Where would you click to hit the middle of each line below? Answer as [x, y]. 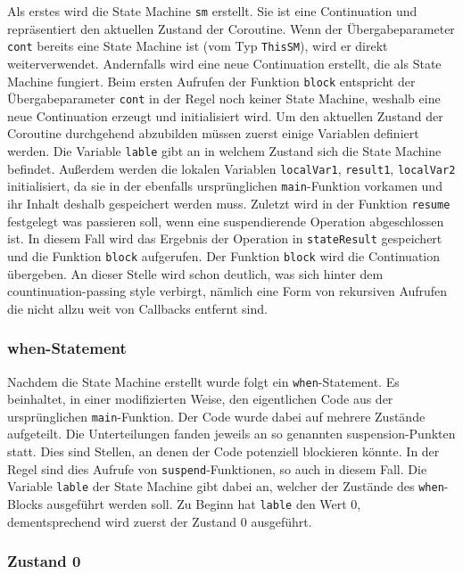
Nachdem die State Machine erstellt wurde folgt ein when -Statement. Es [203, 381]
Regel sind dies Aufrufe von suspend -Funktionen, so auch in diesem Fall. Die [217, 468]
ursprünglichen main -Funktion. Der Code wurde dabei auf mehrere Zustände [216, 416]
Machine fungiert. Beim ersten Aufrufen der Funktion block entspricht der [211, 81]
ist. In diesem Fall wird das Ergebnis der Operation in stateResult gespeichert [225, 238]
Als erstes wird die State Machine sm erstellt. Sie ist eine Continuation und [212, 11]
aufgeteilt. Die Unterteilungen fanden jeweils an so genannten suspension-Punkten [231, 434]
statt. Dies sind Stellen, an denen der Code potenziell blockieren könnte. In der [223, 451]
